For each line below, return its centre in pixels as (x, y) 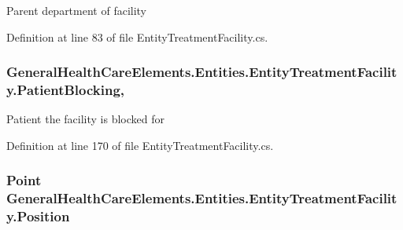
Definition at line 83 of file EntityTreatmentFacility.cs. (137, 37)
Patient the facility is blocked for (85, 119)
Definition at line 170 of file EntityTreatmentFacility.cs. (140, 145)
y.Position (38, 216)
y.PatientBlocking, (66, 90)
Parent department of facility (77, 10)
